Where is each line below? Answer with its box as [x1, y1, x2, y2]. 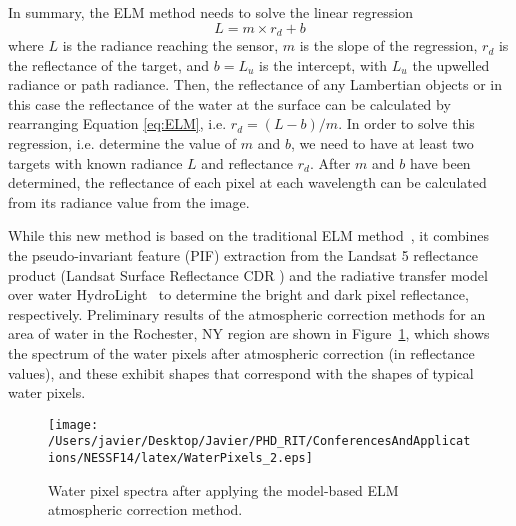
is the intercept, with [259, 54, 388, 75]
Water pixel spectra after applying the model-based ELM [48, 479, 399, 500]
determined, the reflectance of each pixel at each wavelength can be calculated [8, 172, 487, 193]
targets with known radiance [8, 152, 183, 173]
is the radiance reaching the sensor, [62, 35, 279, 56]
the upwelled [412, 54, 490, 75]
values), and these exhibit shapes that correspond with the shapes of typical [8, 362, 474, 383]
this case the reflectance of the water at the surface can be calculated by [8, 93, 451, 114]
